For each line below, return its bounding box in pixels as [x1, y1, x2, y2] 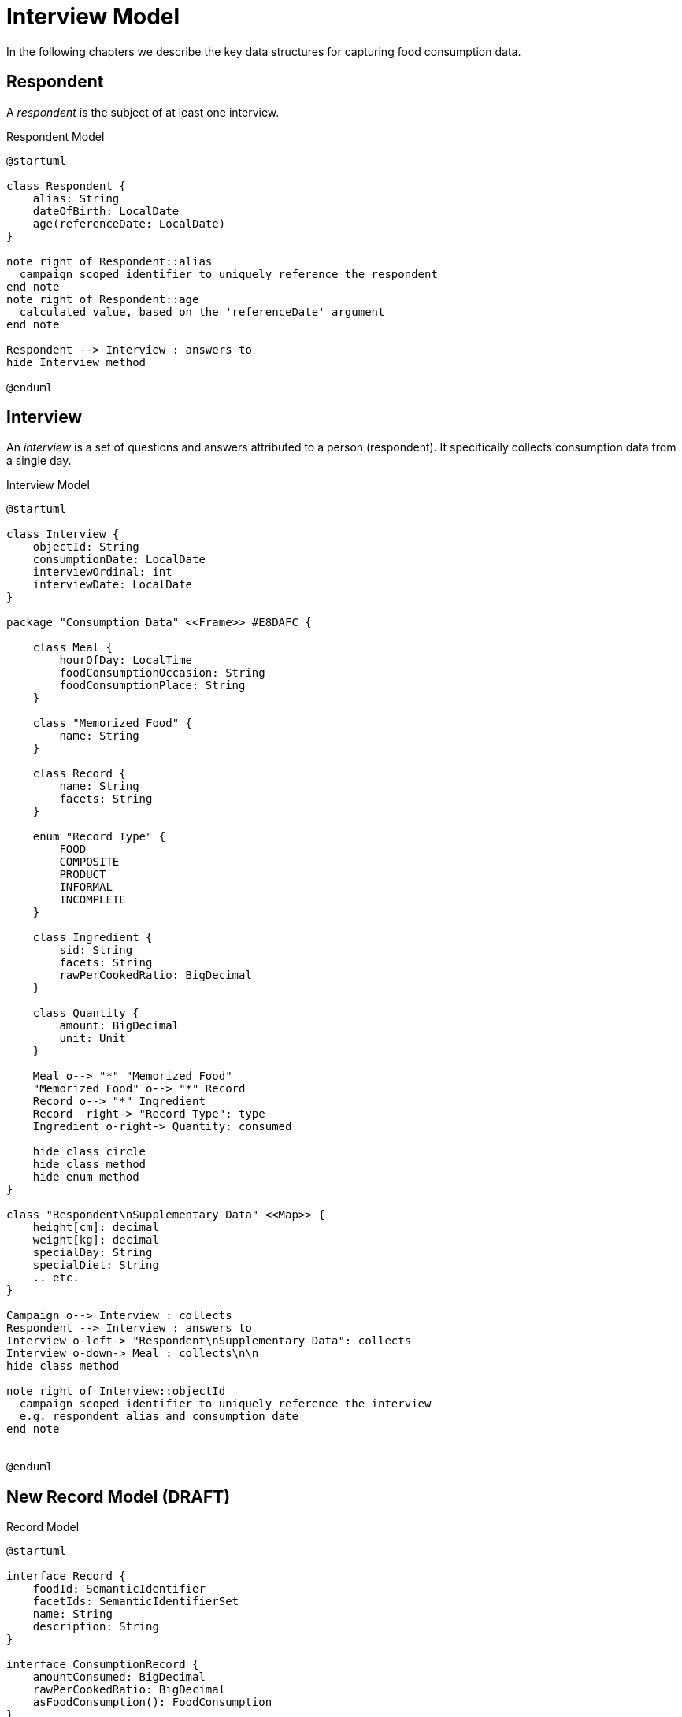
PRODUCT [59, 868, 106, 881]
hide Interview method [6, 355, 146, 369]
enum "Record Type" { [32, 830, 166, 844]
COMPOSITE [59, 855, 120, 869]
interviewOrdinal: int [32, 566, 172, 579]
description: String [32, 1620, 159, 1634]
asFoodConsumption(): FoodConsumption [32, 1696, 272, 1709]
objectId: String [32, 540, 139, 554]
